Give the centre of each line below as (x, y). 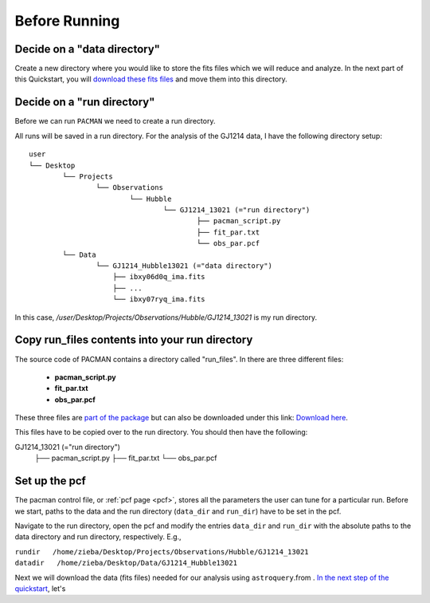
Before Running (67, 21)
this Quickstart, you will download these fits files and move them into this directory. (151, 79)
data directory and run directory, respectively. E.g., (98, 537)
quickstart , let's (40, 588)
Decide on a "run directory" (85, 102)
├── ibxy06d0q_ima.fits (159, 277)
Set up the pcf (51, 481)
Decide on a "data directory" (88, 49)
